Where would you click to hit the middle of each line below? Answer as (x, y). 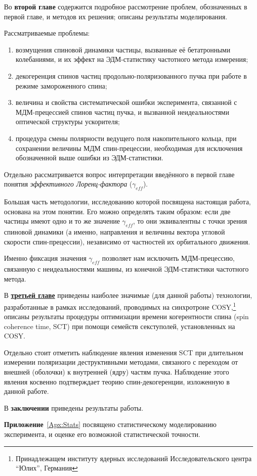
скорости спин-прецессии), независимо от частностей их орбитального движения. (127, 241)
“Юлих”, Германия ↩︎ (47, 468)
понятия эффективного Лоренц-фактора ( (68, 184)
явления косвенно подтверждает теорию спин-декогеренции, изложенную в (117, 381)
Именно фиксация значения (45, 258)
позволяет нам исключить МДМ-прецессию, (168, 258)
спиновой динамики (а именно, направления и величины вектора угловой (115, 232)
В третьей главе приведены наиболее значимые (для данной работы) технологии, (128, 295)
